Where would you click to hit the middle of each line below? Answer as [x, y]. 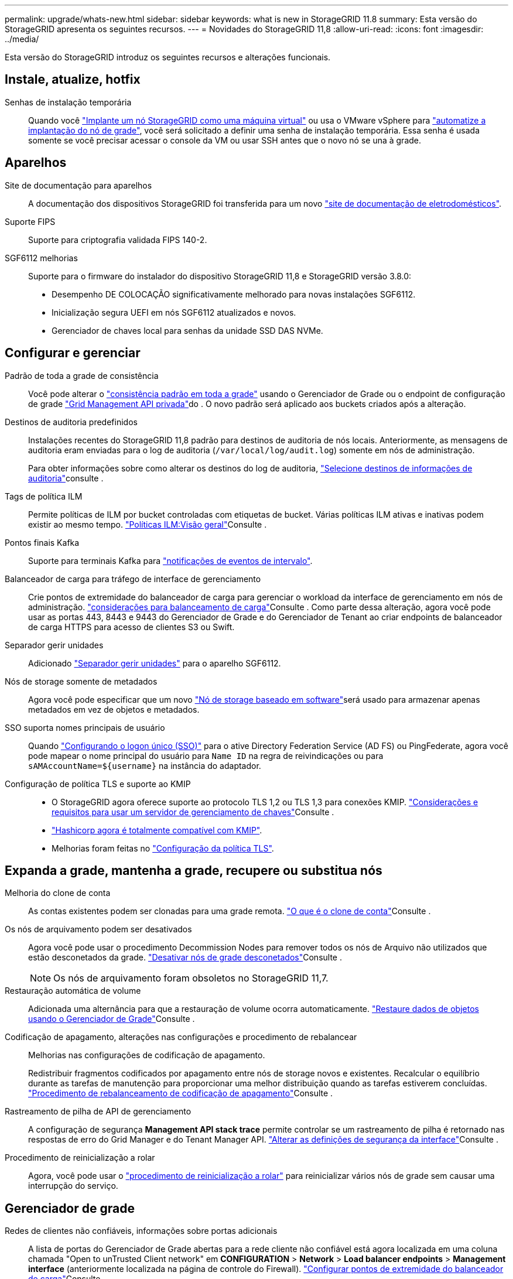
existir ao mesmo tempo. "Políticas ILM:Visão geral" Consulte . [148, 524]
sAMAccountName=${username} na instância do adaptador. [145, 765]
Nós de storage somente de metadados [81, 681]
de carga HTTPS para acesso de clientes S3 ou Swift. [131, 627]
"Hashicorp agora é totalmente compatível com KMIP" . [157, 830]
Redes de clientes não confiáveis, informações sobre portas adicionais [141, 1231]
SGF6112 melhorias [41, 258]
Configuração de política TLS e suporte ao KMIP [98, 784]
